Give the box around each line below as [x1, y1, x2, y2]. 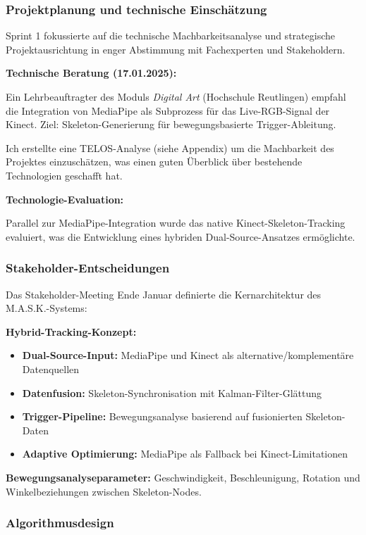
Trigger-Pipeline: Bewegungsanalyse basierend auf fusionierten [22, 409, 303, 424]
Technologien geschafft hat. [6, 168, 123, 182]
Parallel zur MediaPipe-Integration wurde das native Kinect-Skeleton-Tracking [6, 215, 346, 230]
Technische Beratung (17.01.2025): [6, 65, 177, 80]
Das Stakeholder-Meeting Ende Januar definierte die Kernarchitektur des [6, 287, 322, 301]
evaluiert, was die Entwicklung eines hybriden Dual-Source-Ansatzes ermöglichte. [6, 229, 355, 244]
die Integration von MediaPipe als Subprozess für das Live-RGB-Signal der [6, 103, 330, 118]
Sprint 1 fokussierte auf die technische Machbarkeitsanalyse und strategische [6, 28, 335, 43]
